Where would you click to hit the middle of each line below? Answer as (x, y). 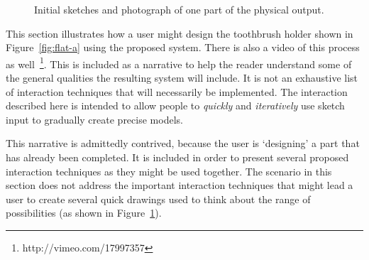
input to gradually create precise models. (94, 119)
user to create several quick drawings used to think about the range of (158, 199)
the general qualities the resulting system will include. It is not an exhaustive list (182, 78)
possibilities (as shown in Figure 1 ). (84, 213)
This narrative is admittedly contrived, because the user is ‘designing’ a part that (183, 143)
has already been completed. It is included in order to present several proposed (177, 157)
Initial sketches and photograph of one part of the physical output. (179, 9)
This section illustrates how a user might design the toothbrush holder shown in (180, 33)
